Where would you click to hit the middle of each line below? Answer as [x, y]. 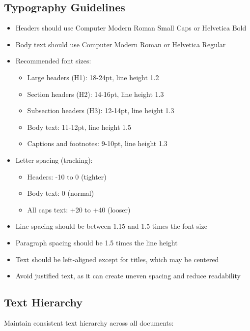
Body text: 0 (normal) [61, 193]
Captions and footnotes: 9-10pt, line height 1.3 [97, 143]
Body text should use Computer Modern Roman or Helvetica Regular [121, 44]
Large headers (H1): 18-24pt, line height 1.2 [93, 77]
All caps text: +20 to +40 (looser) [79, 209]
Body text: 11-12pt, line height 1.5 [79, 127]
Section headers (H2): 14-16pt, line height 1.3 [96, 94]
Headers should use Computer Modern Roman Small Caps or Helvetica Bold [131, 28]
